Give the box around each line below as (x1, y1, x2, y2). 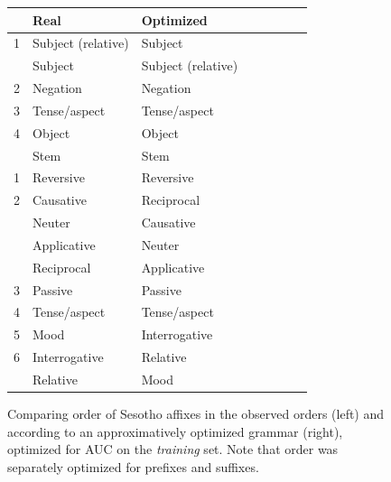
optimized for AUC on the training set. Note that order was (7, 440, 339, 459)
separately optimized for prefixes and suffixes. (7, 457, 259, 476)
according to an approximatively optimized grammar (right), (7, 422, 343, 440)
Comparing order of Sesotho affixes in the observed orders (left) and (7, 404, 385, 423)
